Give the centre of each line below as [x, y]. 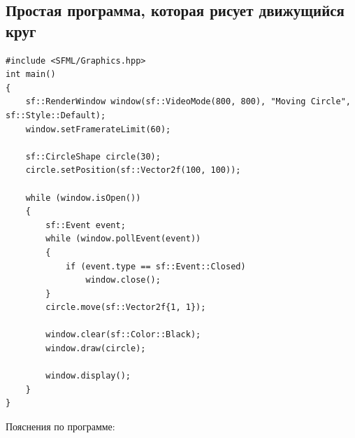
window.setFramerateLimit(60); [98, 129]
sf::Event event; [86, 225]
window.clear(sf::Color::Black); [123, 335]
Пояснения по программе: [60, 426]
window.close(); [123, 280]
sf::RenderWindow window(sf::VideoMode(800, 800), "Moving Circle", [188, 102]
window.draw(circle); [96, 349]
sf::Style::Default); [56, 115]
